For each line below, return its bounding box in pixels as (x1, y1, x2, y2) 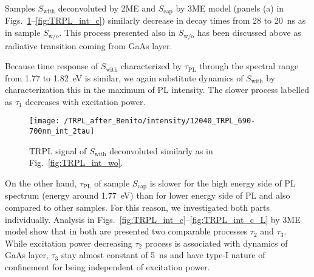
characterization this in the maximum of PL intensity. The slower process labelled (5, 83, 310, 96)
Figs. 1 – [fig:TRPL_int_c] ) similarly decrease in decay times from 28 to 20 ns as (5, 14, 306, 27)
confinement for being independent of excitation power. (5, 260, 210, 273)
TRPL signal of (29, 144, 87, 157)
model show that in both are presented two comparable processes (5, 225, 248, 238)
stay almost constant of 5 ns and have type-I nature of (61, 248, 265, 261)
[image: (29, 117, 60, 126)
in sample (5, 26, 41, 39)
